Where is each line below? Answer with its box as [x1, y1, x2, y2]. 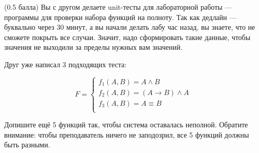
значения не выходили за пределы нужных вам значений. [4, 42, 183, 52]
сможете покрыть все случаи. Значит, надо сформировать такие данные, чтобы [4, 31, 251, 42]
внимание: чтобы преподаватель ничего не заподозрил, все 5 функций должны [4, 129, 249, 140]
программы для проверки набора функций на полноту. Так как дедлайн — [4, 11, 237, 22]
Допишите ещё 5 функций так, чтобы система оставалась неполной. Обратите [4, 119, 248, 130]
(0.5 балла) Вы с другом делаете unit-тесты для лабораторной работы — [4, 2, 232, 12]
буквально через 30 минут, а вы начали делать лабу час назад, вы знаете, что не [4, 22, 255, 32]
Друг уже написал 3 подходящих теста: [4, 59, 127, 69]
